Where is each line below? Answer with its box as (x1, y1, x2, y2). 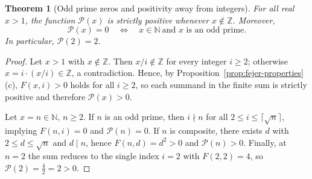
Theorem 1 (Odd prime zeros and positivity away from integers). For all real (5, 2, 294, 14)
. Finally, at (243, 136, 287, 148)
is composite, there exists (170, 124, 263, 136)
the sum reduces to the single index (28, 149, 159, 162)
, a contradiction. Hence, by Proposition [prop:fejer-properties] (71, 66, 304, 79)
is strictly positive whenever (107, 13, 209, 26)
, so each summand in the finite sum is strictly (135, 78, 307, 90)
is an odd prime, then (104, 110, 185, 123)
